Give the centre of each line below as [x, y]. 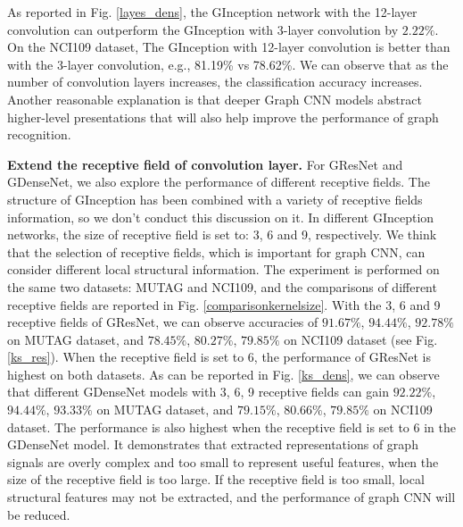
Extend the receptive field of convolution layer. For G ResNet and [205, 164]
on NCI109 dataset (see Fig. [361, 339]
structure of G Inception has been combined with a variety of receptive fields [215, 199]
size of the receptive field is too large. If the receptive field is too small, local [216, 479]
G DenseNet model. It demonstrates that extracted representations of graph [213, 444]
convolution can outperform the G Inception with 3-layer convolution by [203, 29]
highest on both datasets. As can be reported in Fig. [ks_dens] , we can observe [223, 374]
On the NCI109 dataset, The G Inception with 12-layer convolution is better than [229, 47]
